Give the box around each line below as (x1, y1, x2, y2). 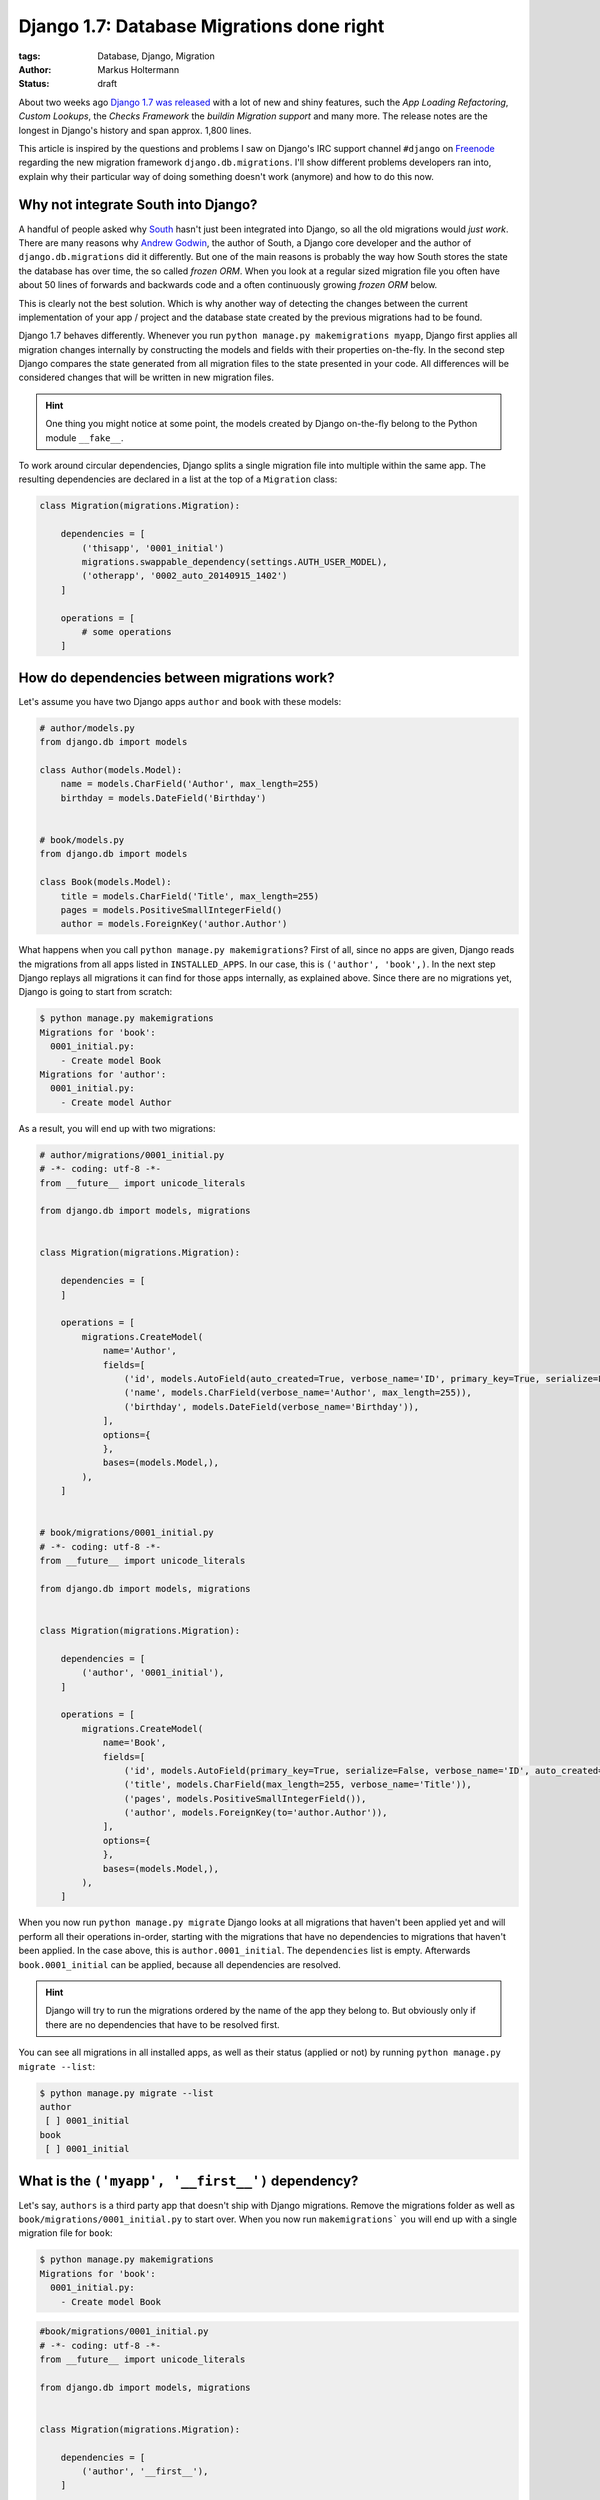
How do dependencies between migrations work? (18, 669, 335, 686)
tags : (18, 50, 41, 62)
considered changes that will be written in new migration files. (18, 371, 275, 384)
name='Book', (102, 1737, 167, 1749)
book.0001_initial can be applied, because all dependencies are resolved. (18, 1958, 342, 1970)
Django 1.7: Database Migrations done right (18, 15, 385, 37)
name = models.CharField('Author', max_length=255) (60, 778, 320, 790)
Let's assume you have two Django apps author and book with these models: (18, 695, 342, 707)
